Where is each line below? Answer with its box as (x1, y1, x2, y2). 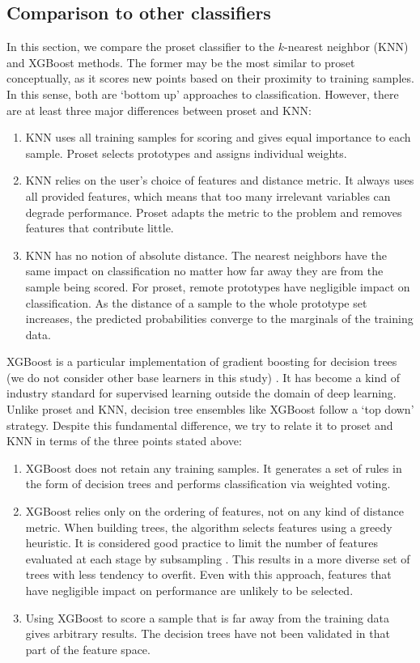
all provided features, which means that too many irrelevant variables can (25, 187, 391, 204)
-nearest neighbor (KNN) (283, 38, 409, 55)
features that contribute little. (25, 219, 174, 236)
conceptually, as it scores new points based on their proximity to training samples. (6, 70, 414, 87)
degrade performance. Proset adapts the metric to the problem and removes (25, 203, 402, 220)
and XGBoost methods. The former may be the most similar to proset (6, 53, 355, 70)
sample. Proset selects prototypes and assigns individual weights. (25, 144, 347, 161)
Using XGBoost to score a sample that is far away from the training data (25, 609, 389, 626)
